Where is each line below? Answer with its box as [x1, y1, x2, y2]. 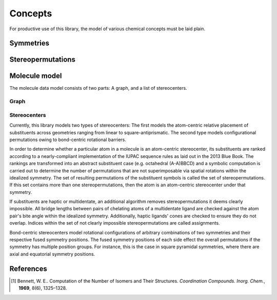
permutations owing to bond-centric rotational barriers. [9, 136, 127, 143]
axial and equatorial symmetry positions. [9, 251, 95, 257]
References [9, 264, 47, 273]
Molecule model [9, 72, 62, 81]
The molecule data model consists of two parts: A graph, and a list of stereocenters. [9, 85, 187, 91]
